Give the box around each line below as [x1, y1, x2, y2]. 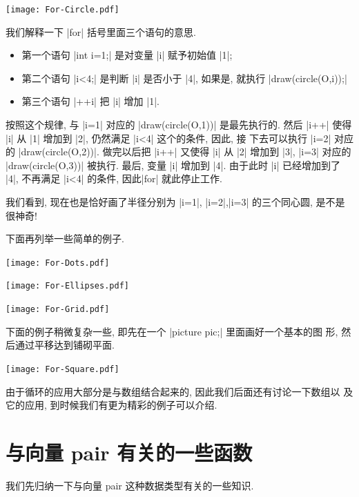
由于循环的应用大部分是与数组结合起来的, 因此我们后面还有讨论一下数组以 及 [6, 384, 353, 398]
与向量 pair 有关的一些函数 [6, 438, 253, 466]
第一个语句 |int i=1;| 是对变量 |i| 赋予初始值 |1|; [21, 48, 233, 62]
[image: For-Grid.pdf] [6, 304, 110, 315]
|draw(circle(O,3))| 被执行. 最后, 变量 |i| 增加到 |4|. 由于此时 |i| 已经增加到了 [6, 157, 341, 172]
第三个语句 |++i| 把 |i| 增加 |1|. [21, 94, 159, 108]
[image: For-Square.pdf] [6, 364, 119, 374]
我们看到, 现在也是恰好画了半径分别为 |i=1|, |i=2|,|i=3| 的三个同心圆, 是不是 [6, 195, 345, 208]
